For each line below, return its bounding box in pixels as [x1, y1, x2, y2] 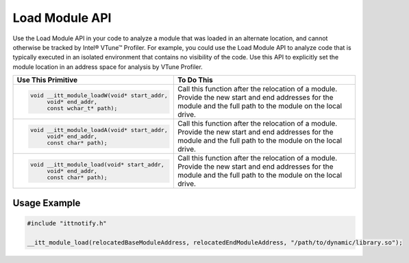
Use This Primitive [16, 75, 78, 85]
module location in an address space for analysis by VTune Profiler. [12, 62, 203, 71]
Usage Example [12, 197, 81, 208]
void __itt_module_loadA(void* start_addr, [29, 126, 168, 133]
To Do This [177, 75, 214, 85]
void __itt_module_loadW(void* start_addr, [29, 92, 168, 99]
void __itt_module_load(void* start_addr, [29, 161, 164, 168]
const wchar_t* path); [47, 105, 118, 112]
